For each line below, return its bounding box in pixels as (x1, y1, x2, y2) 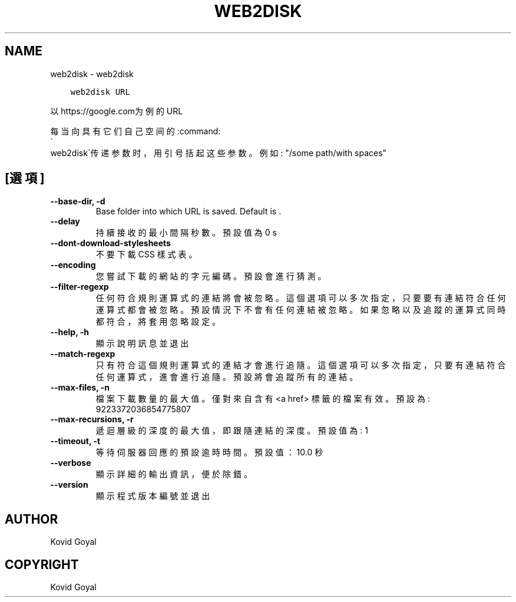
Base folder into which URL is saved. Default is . (95, 206, 282, 217)
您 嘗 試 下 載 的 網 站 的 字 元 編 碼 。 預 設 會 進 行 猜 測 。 (95, 271, 326, 282)
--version (50, 479, 88, 490)
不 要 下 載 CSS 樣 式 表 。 (95, 249, 197, 260)
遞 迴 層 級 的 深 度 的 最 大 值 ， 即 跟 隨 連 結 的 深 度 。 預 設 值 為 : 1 (95, 425, 368, 436)
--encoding (50, 260, 96, 270)
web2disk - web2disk (50, 68, 134, 79)
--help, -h (50, 327, 89, 338)
